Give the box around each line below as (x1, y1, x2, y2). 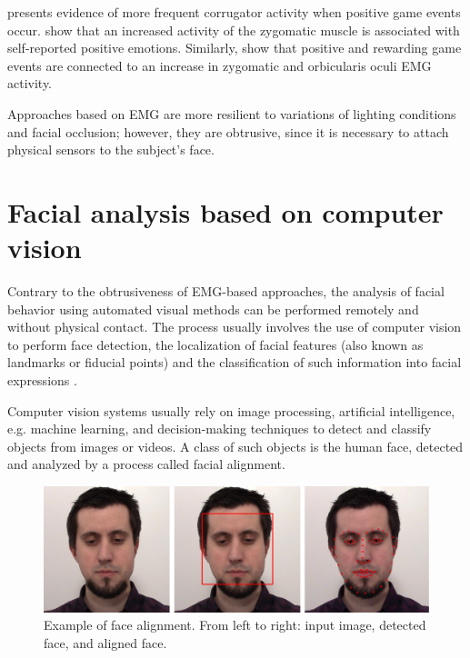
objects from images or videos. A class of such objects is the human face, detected (7, 436, 464, 455)
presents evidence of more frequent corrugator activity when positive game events (7, 3, 461, 21)
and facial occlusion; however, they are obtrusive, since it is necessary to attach (7, 122, 449, 141)
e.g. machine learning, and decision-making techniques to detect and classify (7, 419, 432, 438)
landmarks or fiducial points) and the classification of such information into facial (7, 353, 462, 372)
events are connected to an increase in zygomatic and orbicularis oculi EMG (7, 55, 432, 75)
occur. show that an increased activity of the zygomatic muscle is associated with (7, 20, 460, 39)
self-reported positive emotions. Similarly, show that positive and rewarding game (7, 38, 462, 57)
